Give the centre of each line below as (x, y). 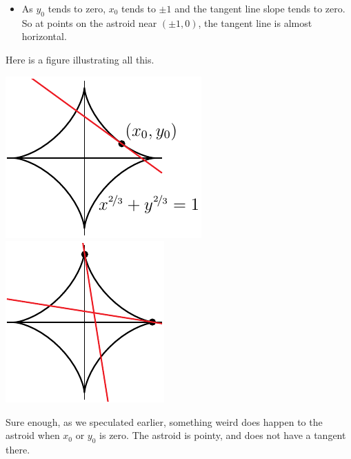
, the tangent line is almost (255, 22)
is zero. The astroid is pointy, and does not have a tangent (223, 435)
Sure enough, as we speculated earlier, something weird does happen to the (164, 421)
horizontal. (44, 36)
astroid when (33, 435)
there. (18, 450)
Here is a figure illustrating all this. (80, 59)
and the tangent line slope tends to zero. (260, 8)
